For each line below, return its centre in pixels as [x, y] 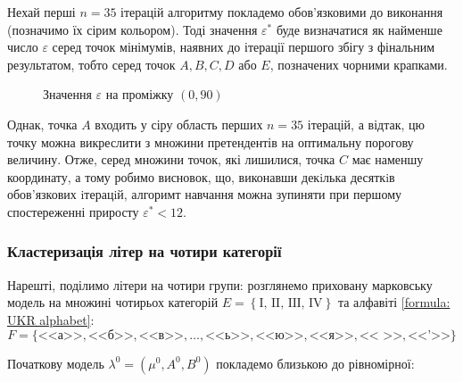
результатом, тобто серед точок [91, 64]
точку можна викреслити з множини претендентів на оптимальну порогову [211, 141]
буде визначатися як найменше [359, 29]
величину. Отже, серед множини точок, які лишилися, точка [171, 159]
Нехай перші [41, 12]
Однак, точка [42, 124]
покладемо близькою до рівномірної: [315, 363]
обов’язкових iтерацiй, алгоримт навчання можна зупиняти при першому [204, 194]
